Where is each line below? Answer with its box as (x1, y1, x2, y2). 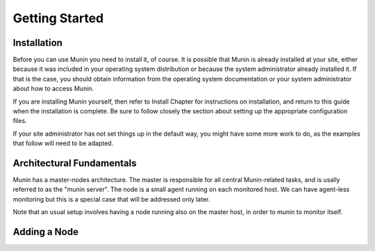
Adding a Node (12, 226, 79, 238)
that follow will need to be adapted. (12, 139, 114, 147)
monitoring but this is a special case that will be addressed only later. (12, 195, 210, 203)
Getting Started (12, 10, 104, 26)
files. (12, 117, 27, 125)
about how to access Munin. (12, 84, 94, 93)
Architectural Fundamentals (12, 157, 137, 169)
